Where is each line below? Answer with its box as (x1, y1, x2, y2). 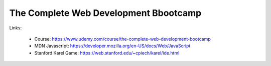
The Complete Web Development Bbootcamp (9, 7, 202, 18)
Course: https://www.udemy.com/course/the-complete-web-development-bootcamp (34, 36, 211, 42)
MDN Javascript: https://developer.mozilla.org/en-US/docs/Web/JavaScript (34, 43, 191, 49)
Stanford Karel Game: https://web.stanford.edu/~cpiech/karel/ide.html (34, 50, 180, 56)
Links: (9, 25, 22, 31)
